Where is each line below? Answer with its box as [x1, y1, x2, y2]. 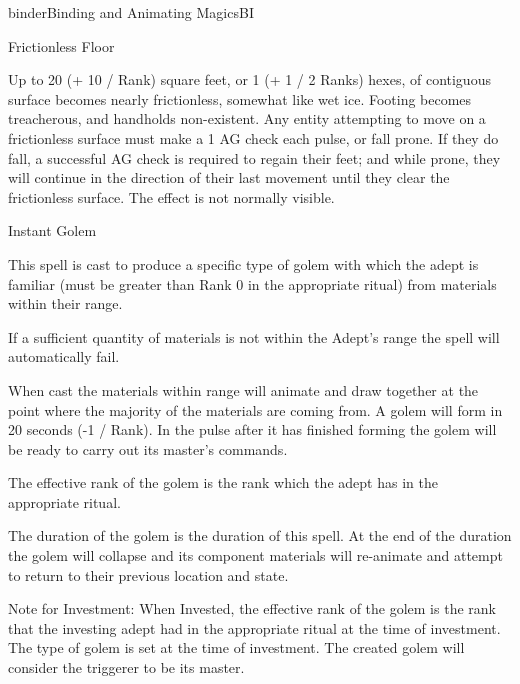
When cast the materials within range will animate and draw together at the [8, 379, 479, 400]
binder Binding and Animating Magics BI [8, 2, 254, 22]
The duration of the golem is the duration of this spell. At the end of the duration [8, 525, 512, 546]
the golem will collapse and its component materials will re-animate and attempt [8, 545, 503, 566]
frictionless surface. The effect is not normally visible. [8, 186, 335, 207]
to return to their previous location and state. [8, 564, 289, 585]
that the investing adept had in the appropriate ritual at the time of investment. [8, 617, 501, 638]
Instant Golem [8, 220, 97, 241]
